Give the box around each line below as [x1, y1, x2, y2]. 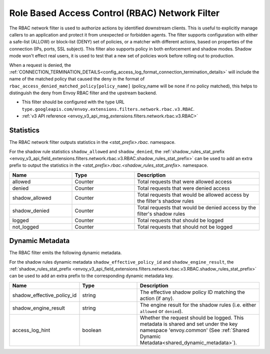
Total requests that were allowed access [137, 178, 232, 185]
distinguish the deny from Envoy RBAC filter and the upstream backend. [9, 90, 157, 96]
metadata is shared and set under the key [140, 320, 238, 327]
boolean [82, 327, 102, 334]
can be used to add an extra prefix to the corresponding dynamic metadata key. [9, 273, 174, 279]
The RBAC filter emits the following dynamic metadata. [9, 250, 122, 256]
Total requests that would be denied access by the [137, 204, 256, 211]
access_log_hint [12, 327, 50, 334]
